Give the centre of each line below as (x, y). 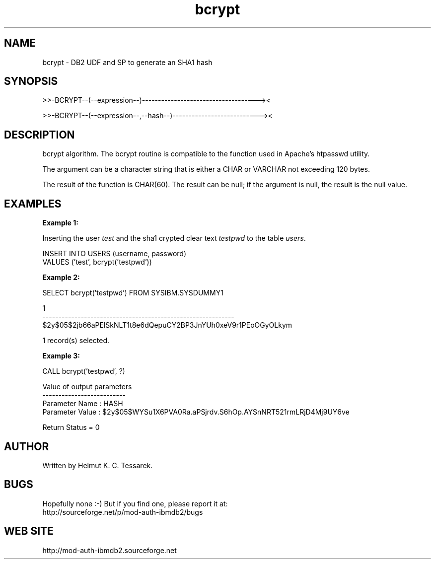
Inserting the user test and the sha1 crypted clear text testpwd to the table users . (174, 238)
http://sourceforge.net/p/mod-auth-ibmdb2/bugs (123, 512)
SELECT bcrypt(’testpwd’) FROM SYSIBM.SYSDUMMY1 (133, 293)
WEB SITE (29, 531)
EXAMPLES (33, 204)
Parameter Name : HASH (83, 404)
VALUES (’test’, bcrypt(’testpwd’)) (97, 262)
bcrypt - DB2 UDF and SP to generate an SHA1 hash (127, 62)
